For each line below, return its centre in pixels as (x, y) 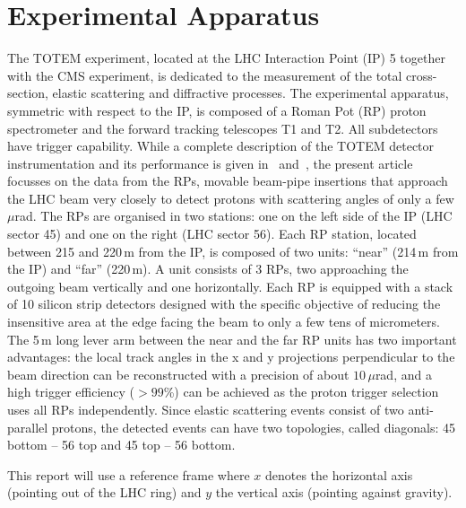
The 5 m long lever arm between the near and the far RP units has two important (232, 339)
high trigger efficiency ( (71, 392)
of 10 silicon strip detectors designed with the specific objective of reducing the (224, 304)
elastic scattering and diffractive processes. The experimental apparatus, (250, 93)
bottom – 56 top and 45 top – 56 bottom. (121, 445)
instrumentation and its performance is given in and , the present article (210, 163)
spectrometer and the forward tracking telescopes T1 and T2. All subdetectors (223, 128)
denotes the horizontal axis (339, 474)
